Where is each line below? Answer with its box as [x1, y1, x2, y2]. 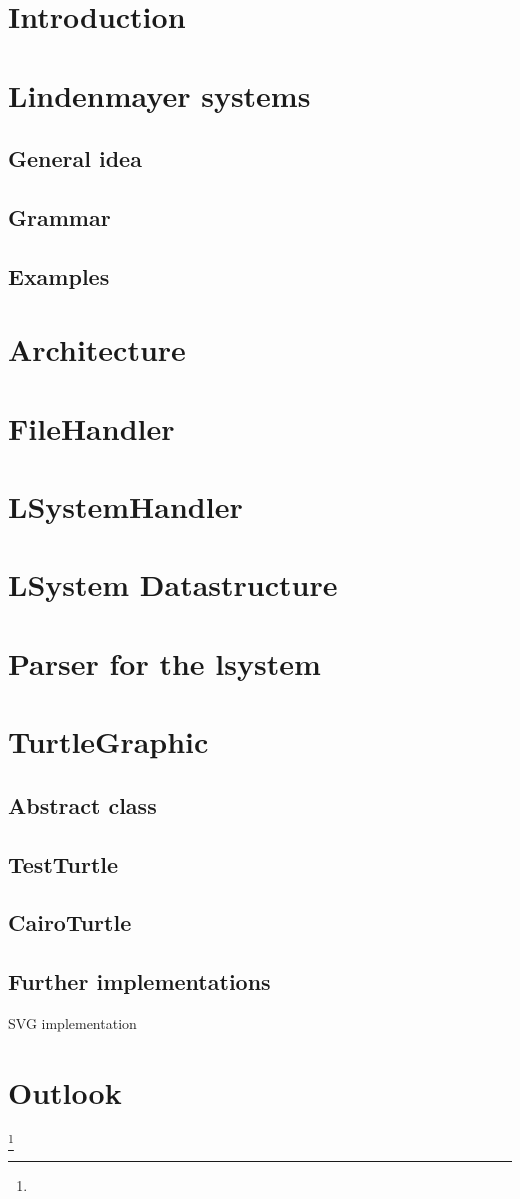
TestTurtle [8, 848, 119, 879]
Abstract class [8, 789, 157, 820]
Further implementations [8, 966, 271, 997]
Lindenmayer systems [8, 74, 311, 115]
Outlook [8, 1071, 122, 1112]
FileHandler [8, 407, 175, 448]
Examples [8, 260, 110, 291]
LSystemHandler [8, 486, 243, 527]
